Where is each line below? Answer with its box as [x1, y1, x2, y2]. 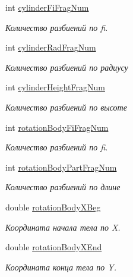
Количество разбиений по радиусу [5, 61, 128, 73]
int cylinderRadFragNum [5, 41, 96, 53]
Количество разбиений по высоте [5, 100, 127, 113]
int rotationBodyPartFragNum [5, 160, 117, 173]
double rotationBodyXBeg [5, 200, 101, 213]
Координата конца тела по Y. [5, 260, 117, 273]
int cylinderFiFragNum [5, 1, 89, 13]
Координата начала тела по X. [5, 221, 121, 233]
